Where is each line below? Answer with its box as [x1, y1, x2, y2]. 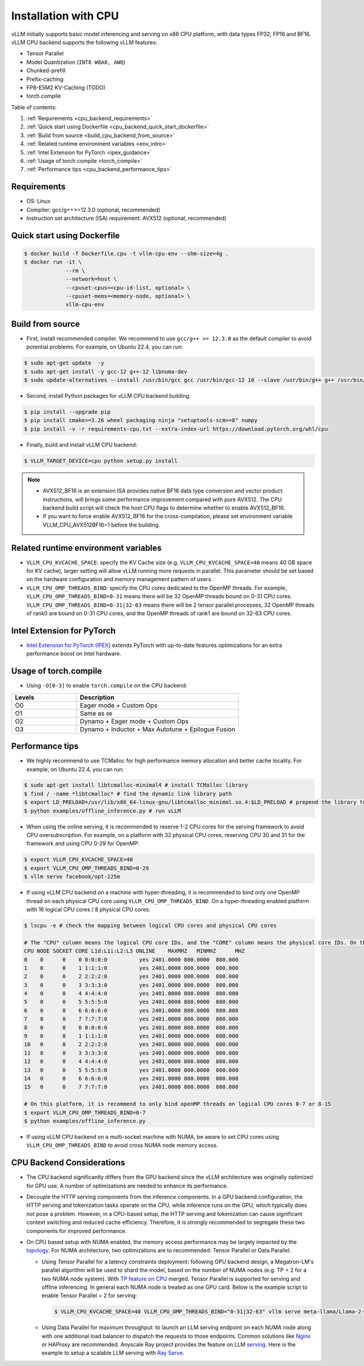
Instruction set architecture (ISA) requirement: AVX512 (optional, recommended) [26, 214, 227, 222]
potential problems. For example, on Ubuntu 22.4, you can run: [26, 343, 183, 350]
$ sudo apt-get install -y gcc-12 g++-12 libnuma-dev [24, 368, 187, 375]
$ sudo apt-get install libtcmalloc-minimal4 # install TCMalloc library [24, 782, 248, 789]
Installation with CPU [11, 9, 120, 22]
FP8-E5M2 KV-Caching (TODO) [26, 84, 106, 91]
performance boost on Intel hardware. [26, 650, 121, 657]
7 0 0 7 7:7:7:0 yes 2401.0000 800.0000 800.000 [24, 1016, 239, 1023]
